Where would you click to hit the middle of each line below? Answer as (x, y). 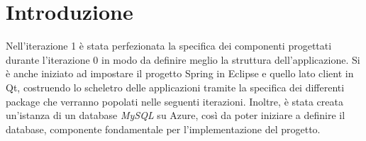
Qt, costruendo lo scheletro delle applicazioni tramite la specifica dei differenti (175, 87)
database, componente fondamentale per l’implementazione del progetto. (163, 129)
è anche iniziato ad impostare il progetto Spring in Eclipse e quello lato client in (180, 73)
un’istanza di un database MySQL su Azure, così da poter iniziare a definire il (176, 115)
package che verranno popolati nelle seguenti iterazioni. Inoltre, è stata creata (174, 101)
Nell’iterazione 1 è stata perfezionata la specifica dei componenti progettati (169, 46)
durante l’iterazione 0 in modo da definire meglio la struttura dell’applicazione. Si (183, 59)
